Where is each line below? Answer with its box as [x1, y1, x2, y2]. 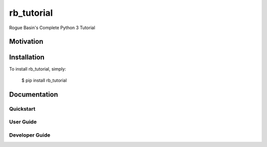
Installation [9, 53, 44, 62]
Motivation [9, 37, 44, 46]
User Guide [9, 118, 37, 125]
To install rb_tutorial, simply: [9, 66, 66, 72]
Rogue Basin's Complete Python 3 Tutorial [9, 25, 95, 31]
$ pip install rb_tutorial [21, 77, 67, 83]
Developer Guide [9, 131, 50, 138]
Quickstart [9, 105, 36, 112]
